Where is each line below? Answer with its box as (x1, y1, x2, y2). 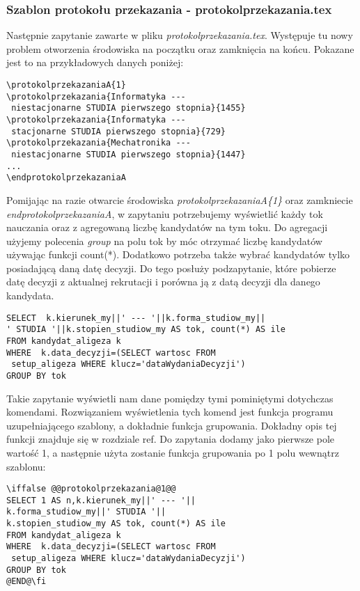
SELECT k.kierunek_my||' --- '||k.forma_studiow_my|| (6, 313, 266, 323)
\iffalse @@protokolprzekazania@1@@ (6, 484, 176, 494)
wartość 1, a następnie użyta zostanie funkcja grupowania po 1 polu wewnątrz (6, 445, 339, 459)
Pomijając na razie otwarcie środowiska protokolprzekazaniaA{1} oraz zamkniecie (6, 192, 353, 207)
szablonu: (6, 459, 46, 473)
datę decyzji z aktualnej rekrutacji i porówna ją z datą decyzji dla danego (6, 274, 320, 289)
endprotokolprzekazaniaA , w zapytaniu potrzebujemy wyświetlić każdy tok (6, 206, 323, 221)
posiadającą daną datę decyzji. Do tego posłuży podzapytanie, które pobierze (6, 260, 336, 275)
